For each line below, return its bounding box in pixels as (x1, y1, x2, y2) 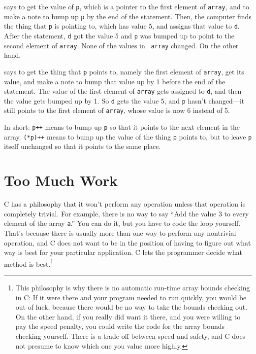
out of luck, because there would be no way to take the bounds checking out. (15, 302, 248, 312)
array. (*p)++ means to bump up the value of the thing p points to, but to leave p (4, 131, 252, 142)
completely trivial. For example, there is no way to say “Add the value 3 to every (4, 208, 249, 218)
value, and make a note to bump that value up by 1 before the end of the (4, 76, 225, 86)
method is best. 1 (4, 257, 54, 269)
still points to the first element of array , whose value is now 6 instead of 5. (4, 105, 230, 115)
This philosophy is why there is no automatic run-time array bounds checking (15, 283, 250, 292)
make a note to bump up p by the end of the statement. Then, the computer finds (4, 11, 252, 21)
